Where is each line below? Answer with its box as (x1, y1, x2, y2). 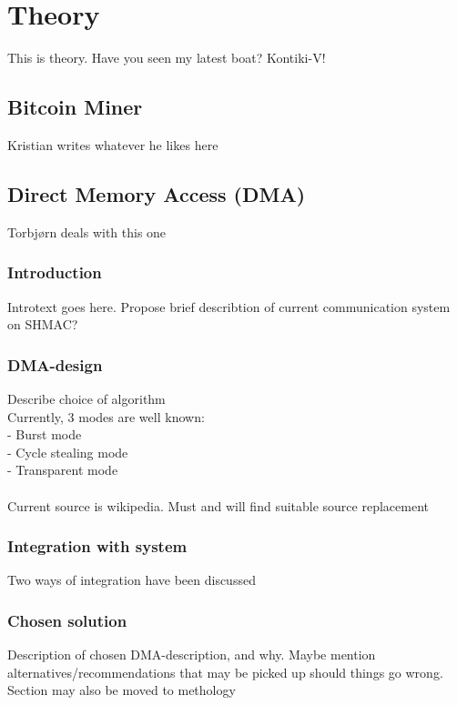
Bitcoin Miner (7, 93, 143, 121)
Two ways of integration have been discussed (7, 570, 256, 589)
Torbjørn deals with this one (7, 222, 167, 241)
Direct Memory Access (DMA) (7, 179, 306, 207)
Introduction (7, 261, 102, 284)
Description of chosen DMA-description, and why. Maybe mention (7, 645, 376, 664)
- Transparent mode (7, 460, 118, 479)
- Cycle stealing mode (7, 442, 128, 461)
